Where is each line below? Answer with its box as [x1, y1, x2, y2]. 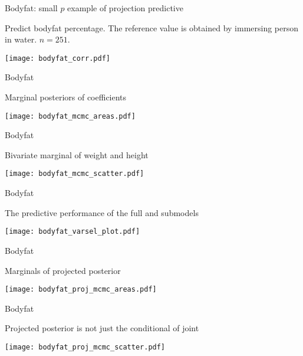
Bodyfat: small [5, 2, 58, 14]
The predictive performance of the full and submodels [5, 206, 199, 218]
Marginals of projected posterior [5, 264, 121, 276]
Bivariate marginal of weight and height [5, 148, 149, 161]
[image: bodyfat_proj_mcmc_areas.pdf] [5, 285, 157, 294]
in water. [5, 33, 37, 45]
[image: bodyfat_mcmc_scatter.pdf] [5, 169, 144, 178]
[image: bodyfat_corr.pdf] [5, 54, 110, 63]
